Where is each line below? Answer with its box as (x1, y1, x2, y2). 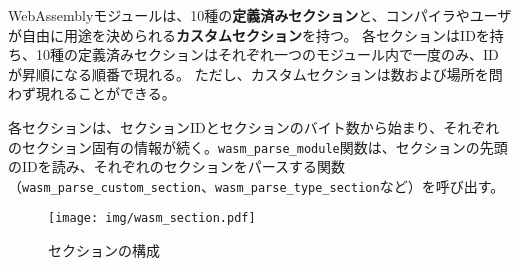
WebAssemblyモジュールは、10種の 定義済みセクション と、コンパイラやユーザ (8, 5, 512, 25)
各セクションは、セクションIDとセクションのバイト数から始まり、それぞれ (8, 116, 500, 137)
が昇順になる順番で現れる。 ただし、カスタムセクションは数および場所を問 (8, 63, 503, 84)
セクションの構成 (48, 240, 160, 261)
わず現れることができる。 (8, 83, 176, 104)
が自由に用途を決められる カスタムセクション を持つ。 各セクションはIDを (8, 24, 490, 45)
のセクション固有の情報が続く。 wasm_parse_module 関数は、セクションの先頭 (8, 136, 508, 157)
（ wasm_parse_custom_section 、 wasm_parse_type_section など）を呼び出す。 (8, 175, 505, 196)
